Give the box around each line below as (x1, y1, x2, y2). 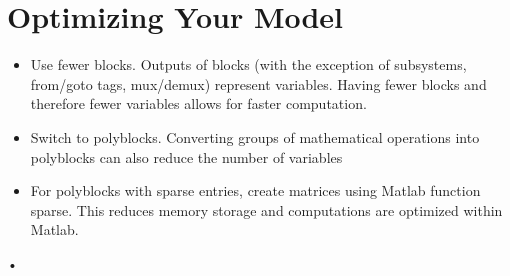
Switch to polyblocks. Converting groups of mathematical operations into (30, 126, 480, 147)
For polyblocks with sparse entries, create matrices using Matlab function (30, 180, 481, 201)
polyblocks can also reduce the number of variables (30, 146, 343, 167)
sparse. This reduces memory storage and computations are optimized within (30, 199, 503, 220)
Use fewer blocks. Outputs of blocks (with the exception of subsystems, (30, 54, 467, 75)
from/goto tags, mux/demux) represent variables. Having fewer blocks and (30, 73, 487, 94)
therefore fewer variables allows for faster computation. (30, 93, 367, 114)
